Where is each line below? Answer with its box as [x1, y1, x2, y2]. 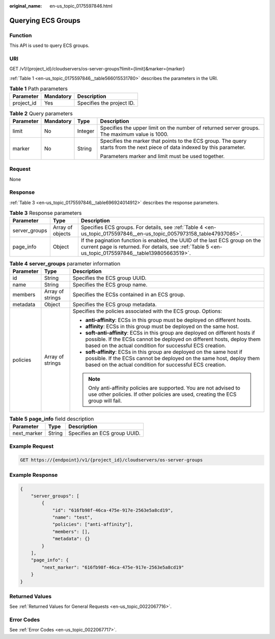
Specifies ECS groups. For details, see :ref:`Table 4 [80, 224, 203, 231]
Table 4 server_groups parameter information [9, 260, 121, 267]
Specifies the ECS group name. [72, 281, 148, 288]
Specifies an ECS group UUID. [68, 430, 141, 437]
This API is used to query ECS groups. [9, 42, 90, 48]
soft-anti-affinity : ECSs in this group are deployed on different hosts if [85, 329, 255, 336]
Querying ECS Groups [9, 16, 81, 25]
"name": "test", [52, 515, 93, 520]
